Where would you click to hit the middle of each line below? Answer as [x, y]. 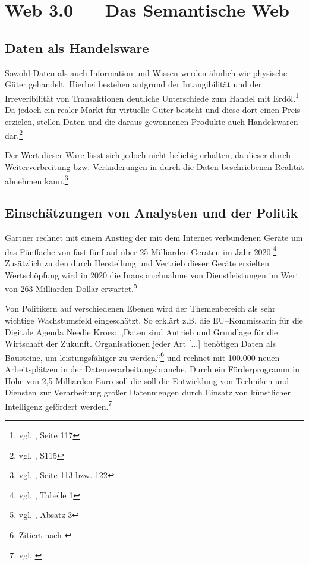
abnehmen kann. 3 [37, 180]
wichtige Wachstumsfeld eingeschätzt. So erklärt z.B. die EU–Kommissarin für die [154, 320]
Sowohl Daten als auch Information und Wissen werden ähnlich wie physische [146, 72]
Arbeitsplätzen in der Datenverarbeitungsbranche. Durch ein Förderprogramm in [152, 369]
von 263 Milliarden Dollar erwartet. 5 [71, 288]
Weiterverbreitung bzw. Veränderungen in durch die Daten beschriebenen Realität [154, 167]
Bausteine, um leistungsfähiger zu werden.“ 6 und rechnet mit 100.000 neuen [142, 356]
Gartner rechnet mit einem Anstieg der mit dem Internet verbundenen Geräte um [154, 238]
